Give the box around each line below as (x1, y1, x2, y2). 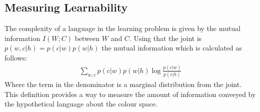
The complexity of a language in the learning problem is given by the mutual (4, 23, 240, 33)
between (74, 32, 100, 43)
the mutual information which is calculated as (101, 42, 242, 53)
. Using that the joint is (129, 32, 202, 43)
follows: (4, 52, 27, 62)
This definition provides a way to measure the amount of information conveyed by (4, 88, 256, 99)
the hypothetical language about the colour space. (4, 98, 157, 109)
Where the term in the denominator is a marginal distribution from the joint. (4, 79, 242, 89)
